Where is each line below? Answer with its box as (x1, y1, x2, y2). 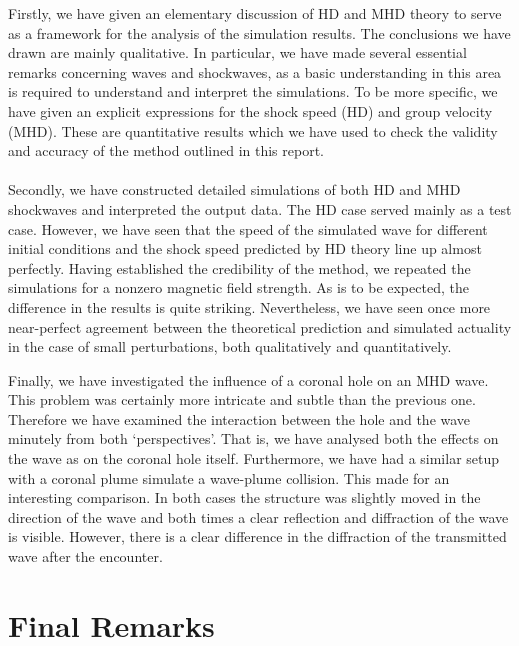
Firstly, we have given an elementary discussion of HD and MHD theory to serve (8, 3, 502, 23)
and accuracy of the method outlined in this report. (8, 140, 325, 161)
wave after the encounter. (8, 546, 163, 567)
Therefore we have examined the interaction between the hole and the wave (8, 408, 471, 429)
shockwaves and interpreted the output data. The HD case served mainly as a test (8, 198, 512, 219)
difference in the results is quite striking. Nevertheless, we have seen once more (8, 296, 491, 317)
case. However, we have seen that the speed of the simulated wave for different (8, 218, 488, 239)
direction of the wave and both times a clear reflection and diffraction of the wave (8, 506, 509, 527)
